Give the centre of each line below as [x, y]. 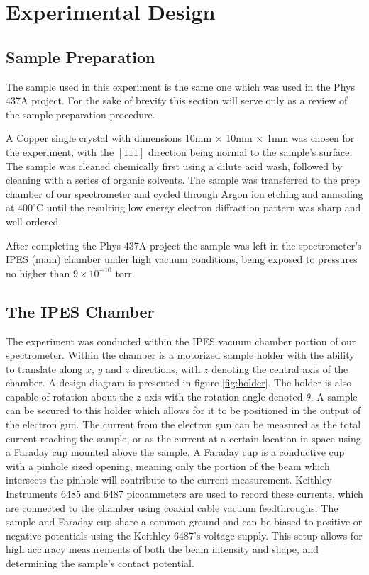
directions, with [167, 368]
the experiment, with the [60, 151]
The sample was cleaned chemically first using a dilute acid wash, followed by [174, 166]
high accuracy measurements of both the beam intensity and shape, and [162, 549]
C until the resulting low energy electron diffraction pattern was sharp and [198, 207]
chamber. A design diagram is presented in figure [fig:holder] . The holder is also [179, 383]
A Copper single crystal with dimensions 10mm [109, 138]
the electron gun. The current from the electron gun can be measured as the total [183, 424]
